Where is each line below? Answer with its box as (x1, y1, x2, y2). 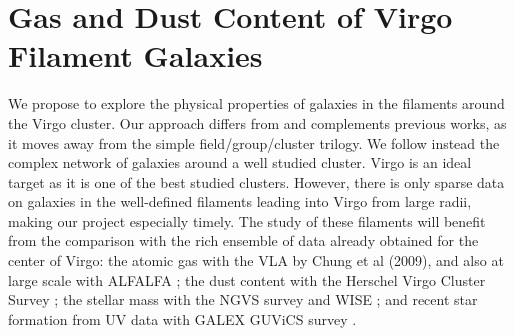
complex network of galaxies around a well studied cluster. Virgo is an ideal (8, 152, 472, 173)
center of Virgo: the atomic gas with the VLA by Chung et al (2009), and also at (8, 250, 504, 271)
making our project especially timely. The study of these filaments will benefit (8, 210, 486, 231)
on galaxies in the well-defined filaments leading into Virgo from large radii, (8, 191, 472, 212)
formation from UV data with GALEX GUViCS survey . (8, 308, 357, 329)
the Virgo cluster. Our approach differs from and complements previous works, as (8, 112, 507, 133)
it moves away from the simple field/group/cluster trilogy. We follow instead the (8, 132, 500, 153)
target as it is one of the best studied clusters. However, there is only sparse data (8, 171, 505, 192)
